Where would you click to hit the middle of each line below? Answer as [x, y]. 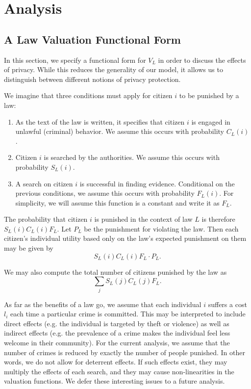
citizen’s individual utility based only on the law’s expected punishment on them [125, 238]
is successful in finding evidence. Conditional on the [157, 183]
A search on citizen [44, 183]
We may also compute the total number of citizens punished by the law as [115, 272]
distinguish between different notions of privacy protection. [92, 79]
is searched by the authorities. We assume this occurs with [132, 157]
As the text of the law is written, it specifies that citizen [100, 121]
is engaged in [211, 121]
